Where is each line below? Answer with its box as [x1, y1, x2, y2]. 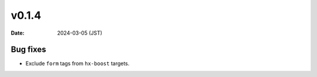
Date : [11, 29, 25, 36]
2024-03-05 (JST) [57, 29, 103, 36]
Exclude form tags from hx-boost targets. [25, 60, 130, 67]
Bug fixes [11, 45, 46, 55]
